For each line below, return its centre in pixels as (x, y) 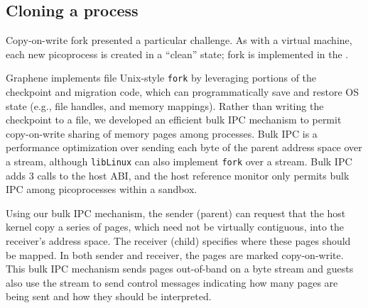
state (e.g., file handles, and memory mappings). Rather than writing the (165, 105)
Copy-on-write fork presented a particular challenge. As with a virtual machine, (179, 40)
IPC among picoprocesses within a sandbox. (102, 189)
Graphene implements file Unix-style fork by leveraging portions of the (161, 78)
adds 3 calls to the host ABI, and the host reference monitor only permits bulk (178, 175)
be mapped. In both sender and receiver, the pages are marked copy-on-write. (175, 254)
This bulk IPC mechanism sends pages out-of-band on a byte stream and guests (180, 269)
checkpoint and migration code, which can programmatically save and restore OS (182, 92)
